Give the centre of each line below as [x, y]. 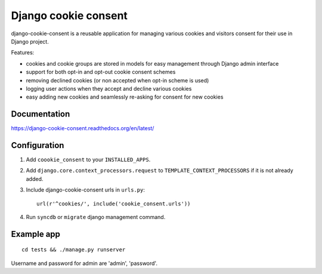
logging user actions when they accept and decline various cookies [109, 88]
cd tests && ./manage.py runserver [74, 250]
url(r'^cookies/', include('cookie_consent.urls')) [114, 204]
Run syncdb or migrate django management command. [96, 217]
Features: [23, 53]
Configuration [38, 145]
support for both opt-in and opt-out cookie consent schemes [101, 72]
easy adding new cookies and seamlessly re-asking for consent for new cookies [125, 97]
